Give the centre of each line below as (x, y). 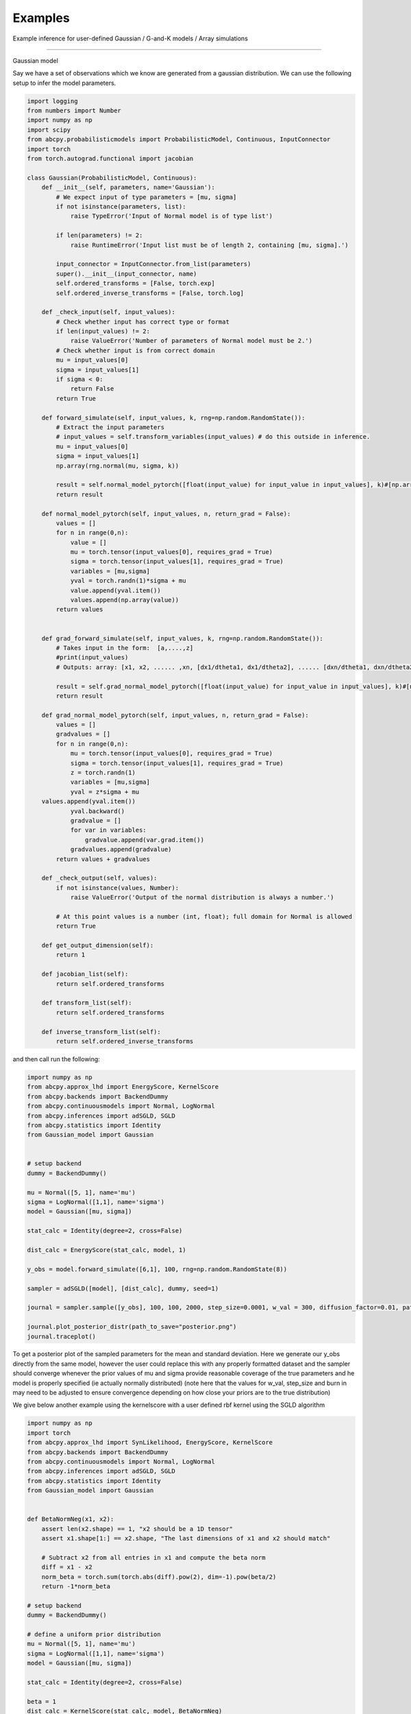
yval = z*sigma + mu (105, 792)
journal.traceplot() (61, 1336)
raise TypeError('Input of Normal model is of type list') (172, 216)
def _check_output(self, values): (99, 878)
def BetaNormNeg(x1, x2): (71, 1519)
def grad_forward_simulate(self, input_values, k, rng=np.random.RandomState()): (182, 638)
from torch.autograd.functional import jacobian (110, 159)
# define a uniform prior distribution (94, 1634)
